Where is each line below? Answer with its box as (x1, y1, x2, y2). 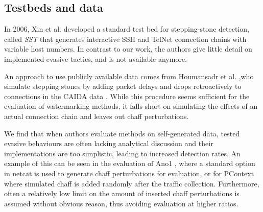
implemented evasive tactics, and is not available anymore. (4, 53, 187, 64)
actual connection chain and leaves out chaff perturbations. (4, 110, 189, 121)
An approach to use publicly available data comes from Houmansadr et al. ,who (4, 70, 254, 81)
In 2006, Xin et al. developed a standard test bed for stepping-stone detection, (4, 23, 249, 34)
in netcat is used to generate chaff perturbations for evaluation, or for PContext (4, 168, 254, 178)
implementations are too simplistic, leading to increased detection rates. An (4, 148, 241, 158)
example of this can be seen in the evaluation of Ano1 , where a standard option (4, 158, 255, 169)
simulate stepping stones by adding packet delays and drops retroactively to (4, 81, 242, 91)
